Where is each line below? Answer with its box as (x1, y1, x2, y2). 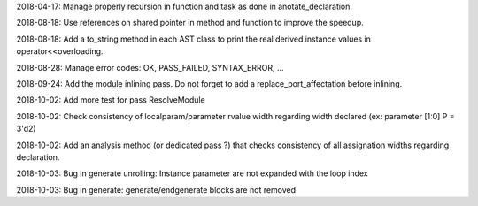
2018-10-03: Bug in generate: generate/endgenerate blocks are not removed (16, 184, 297, 195)
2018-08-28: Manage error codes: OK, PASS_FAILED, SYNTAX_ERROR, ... (16, 62, 284, 72)
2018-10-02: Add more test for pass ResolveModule (16, 95, 205, 105)
